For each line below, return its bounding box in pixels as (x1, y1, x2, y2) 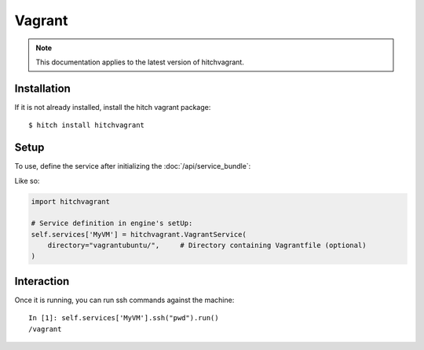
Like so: (14, 176, 40, 185)
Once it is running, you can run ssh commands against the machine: (14, 295, 235, 304)
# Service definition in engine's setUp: (31, 219, 193, 228)
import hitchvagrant (31, 197, 110, 206)
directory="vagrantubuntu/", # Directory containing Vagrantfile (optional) (47, 241, 367, 250)
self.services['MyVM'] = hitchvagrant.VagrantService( (31, 230, 247, 239)
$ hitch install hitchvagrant (28, 121, 145, 129)
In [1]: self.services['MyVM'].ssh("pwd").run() (28, 314, 219, 323)
